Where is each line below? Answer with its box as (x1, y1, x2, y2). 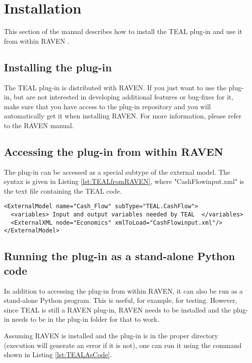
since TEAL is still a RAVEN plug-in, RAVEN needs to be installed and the (4, 304, 231, 314)
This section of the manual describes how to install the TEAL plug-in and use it (4, 26, 243, 36)
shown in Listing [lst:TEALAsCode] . (4, 349, 112, 360)
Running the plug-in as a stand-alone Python (4, 248, 235, 264)
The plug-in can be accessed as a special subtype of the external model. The (4, 166, 231, 177)
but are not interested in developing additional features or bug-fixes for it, (14, 92, 234, 102)
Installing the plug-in (4, 59, 112, 74)
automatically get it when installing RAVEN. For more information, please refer (4, 111, 242, 121)
